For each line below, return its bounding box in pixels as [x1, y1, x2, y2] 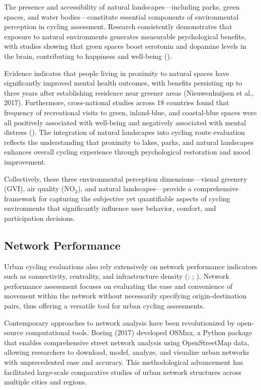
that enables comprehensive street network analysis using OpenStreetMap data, [4, 337, 249, 347]
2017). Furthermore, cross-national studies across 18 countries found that [4, 97, 229, 108]
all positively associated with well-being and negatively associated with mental [4, 117, 246, 127]
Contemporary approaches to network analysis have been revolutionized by [4, 317, 235, 328]
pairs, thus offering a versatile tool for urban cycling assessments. [4, 300, 205, 311]
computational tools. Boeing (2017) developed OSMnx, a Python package [25, 327, 252, 338]
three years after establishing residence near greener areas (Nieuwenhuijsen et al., [4, 87, 254, 98]
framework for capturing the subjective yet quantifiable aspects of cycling [4, 193, 230, 203]
